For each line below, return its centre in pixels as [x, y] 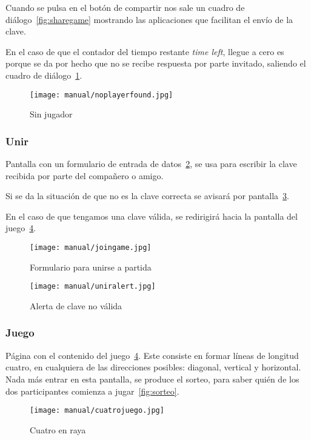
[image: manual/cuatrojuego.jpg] [97, 411]
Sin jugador [51, 114]
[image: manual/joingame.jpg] [91, 248]
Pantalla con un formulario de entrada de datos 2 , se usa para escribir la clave [151, 164]
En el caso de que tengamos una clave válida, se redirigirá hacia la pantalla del [152, 216]
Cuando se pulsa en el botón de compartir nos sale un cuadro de [125, 7]
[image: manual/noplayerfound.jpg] [102, 95]
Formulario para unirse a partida [91, 267]
